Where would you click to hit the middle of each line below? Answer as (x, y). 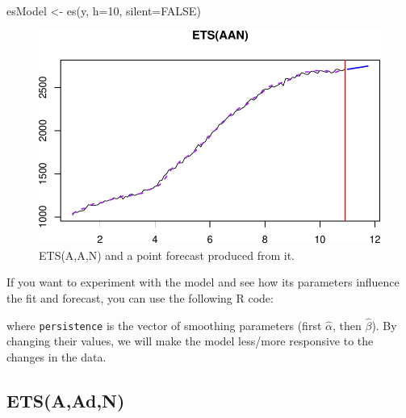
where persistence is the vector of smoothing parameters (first (164, 325)
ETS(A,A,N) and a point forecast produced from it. (167, 255)
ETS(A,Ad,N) (66, 401)
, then (347, 325)
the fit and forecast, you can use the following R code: (140, 297)
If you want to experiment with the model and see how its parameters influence (203, 282)
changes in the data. (57, 357)
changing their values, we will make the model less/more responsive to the (190, 341)
